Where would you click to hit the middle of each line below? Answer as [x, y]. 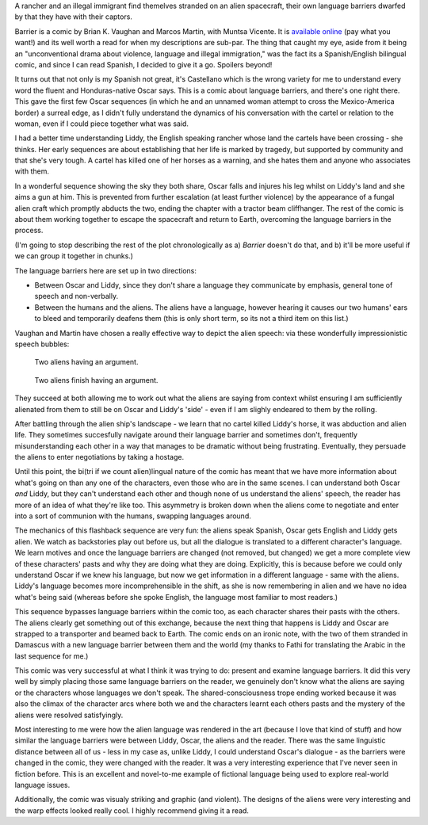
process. [29, 231]
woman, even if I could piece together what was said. [102, 124]
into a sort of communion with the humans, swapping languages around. [133, 516]
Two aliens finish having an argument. [96, 380]
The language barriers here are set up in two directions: [106, 270]
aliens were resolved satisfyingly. [69, 715]
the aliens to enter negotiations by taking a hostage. [99, 457]
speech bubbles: [42, 344]
